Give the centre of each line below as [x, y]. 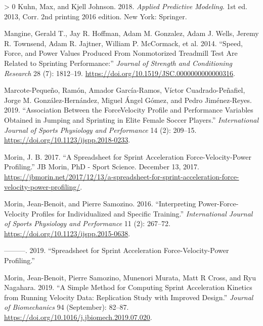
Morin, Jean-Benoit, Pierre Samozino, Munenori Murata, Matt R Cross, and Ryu [130, 277]
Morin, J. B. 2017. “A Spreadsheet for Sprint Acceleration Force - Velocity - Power [128, 156]
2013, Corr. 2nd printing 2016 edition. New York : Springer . [96, 16]
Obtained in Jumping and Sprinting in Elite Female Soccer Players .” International [131, 119]
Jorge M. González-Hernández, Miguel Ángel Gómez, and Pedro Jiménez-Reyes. [128, 100]
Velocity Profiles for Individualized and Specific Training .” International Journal [128, 213]
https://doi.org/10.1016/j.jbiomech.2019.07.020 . [78, 317]
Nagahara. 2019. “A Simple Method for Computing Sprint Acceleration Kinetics [128, 287]
